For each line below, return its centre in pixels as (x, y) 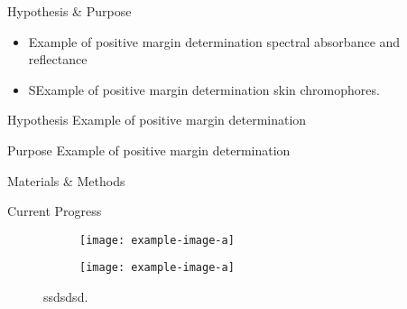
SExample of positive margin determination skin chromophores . (204, 89)
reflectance (58, 59)
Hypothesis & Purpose (69, 11)
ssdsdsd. (66, 297)
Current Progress (55, 211)
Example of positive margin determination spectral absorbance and (214, 41)
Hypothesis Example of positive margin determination (157, 120)
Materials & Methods (66, 180)
